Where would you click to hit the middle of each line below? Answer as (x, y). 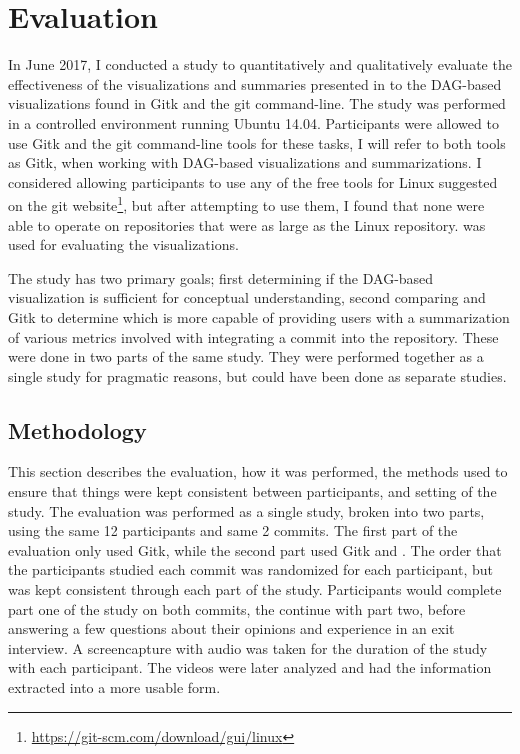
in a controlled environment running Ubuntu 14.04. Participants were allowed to (253, 122)
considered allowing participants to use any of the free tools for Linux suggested (253, 181)
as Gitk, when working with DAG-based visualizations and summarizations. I (245, 162)
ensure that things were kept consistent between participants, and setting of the (252, 491)
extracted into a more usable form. (114, 687)
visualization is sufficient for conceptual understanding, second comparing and (247, 297)
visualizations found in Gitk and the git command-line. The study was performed (257, 103)
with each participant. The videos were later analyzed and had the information (250, 667)
